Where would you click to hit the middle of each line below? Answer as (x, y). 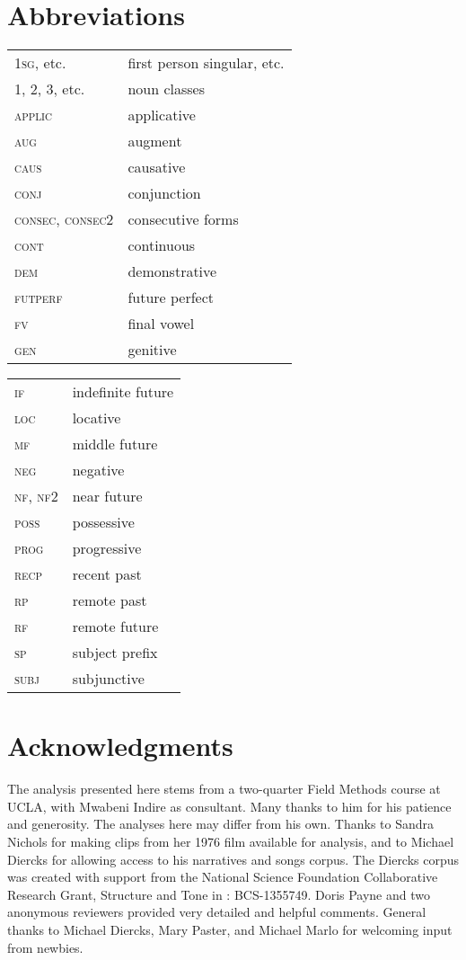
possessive (103, 522)
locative (97, 418)
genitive (152, 350)
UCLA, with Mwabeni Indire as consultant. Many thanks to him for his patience (229, 806)
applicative (162, 115)
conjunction (164, 193)
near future (107, 496)
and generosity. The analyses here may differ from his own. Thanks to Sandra (221, 824)
